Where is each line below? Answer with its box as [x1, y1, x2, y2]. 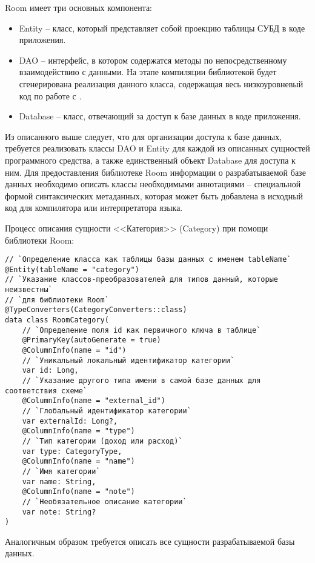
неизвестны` [5, 285, 53, 295]
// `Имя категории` [22, 467, 101, 476]
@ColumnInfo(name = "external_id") [22, 396, 165, 405]
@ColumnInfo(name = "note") [22, 487, 135, 496]
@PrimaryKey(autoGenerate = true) [22, 336, 161, 345]
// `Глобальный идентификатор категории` [22, 406, 191, 415]
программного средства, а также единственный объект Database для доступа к [5, 153, 296, 166]
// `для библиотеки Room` [5, 295, 109, 304]
